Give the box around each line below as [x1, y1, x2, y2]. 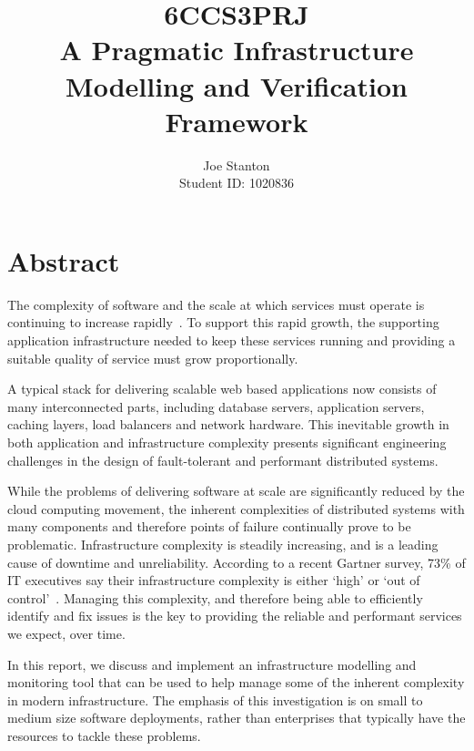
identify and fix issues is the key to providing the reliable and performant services [7, 606, 462, 625]
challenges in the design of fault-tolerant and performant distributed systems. [7, 450, 439, 469]
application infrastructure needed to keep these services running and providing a [7, 331, 456, 349]
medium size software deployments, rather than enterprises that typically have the [7, 708, 466, 727]
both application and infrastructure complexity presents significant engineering [7, 432, 447, 451]
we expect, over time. [7, 623, 126, 643]
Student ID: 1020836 [179, 173, 294, 192]
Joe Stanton [203, 155, 270, 174]
